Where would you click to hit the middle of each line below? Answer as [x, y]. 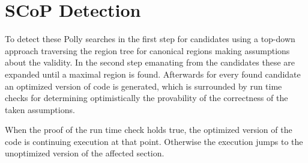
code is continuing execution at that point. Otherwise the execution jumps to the [154, 141]
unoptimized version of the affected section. [85, 153]
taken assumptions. [40, 109]
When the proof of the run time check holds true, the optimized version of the [149, 130]
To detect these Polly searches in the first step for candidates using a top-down [150, 39]
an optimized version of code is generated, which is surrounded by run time [143, 86]
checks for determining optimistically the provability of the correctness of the [146, 98]
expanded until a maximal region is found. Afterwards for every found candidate [153, 74]
